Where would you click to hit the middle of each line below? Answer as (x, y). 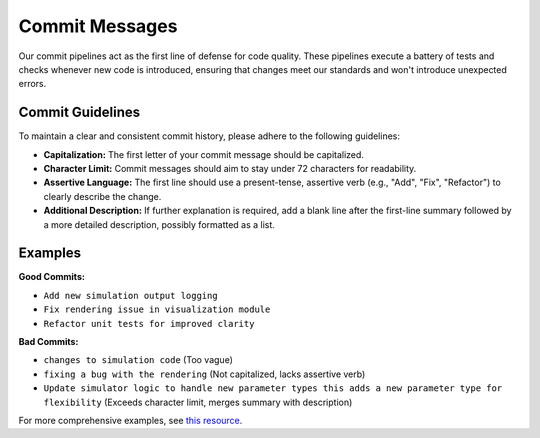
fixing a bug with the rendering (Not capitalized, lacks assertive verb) (204, 374)
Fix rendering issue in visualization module (157, 309)
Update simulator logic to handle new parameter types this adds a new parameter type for (273, 388)
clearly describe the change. (102, 196)
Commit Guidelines (79, 112)
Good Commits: (51, 277)
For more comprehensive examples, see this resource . (130, 420)
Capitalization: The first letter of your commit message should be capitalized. (204, 154)
